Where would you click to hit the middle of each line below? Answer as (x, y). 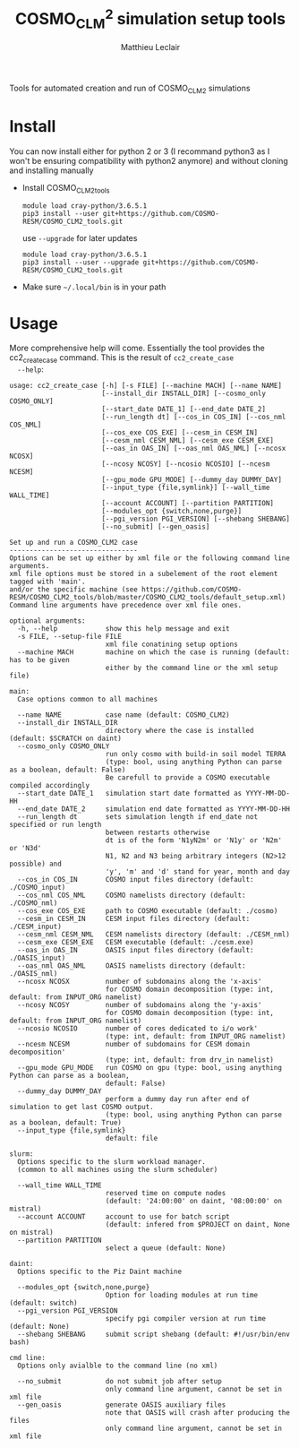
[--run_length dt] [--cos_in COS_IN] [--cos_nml (194, 418)
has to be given (39, 660)
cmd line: (28, 1358)
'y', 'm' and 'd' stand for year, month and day (198, 872)
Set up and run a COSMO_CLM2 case (74, 543)
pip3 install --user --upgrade (81, 263)
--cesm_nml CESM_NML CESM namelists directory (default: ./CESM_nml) (154, 935)
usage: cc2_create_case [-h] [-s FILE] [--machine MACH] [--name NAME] (145, 386)
